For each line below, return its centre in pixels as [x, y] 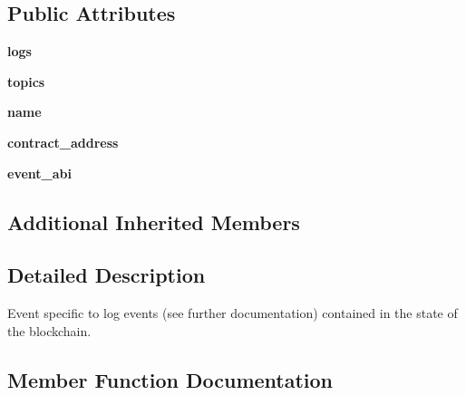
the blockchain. [49, 330]
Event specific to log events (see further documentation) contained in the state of [233, 313]
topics [26, 81]
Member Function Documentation [170, 379]
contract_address [63, 142]
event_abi [39, 173]
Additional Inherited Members [154, 222]
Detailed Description [107, 275]
